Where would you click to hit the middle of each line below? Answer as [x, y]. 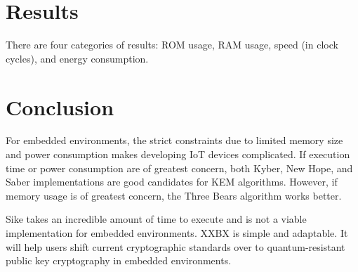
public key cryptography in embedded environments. [119, 260]
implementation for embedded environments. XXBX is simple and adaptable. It [177, 233]
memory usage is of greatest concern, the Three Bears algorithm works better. [174, 195]
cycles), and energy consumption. [77, 58]
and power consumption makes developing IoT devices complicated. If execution [178, 154]
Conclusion [60, 106]
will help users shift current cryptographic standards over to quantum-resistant [175, 246]
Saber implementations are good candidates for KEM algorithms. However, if [172, 182]
